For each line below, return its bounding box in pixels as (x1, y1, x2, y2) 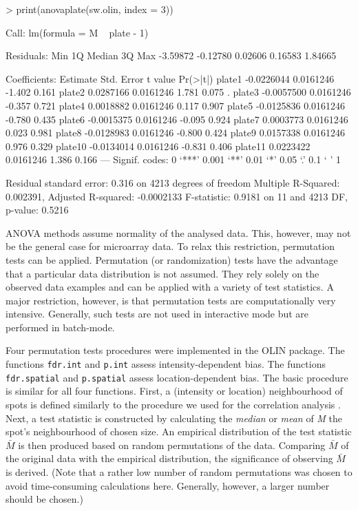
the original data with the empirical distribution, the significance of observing (6, 451, 333, 466)
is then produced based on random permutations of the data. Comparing (18, 437, 326, 452)
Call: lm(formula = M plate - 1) (6, 25, 149, 39)
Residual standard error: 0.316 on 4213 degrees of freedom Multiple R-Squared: (6, 175, 340, 189)
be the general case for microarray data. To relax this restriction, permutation (6, 239, 335, 253)
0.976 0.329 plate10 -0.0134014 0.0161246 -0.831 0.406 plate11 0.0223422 (6, 138, 310, 153)
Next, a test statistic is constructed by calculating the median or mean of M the (6, 410, 343, 425)
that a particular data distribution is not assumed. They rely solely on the (6, 266, 319, 280)
